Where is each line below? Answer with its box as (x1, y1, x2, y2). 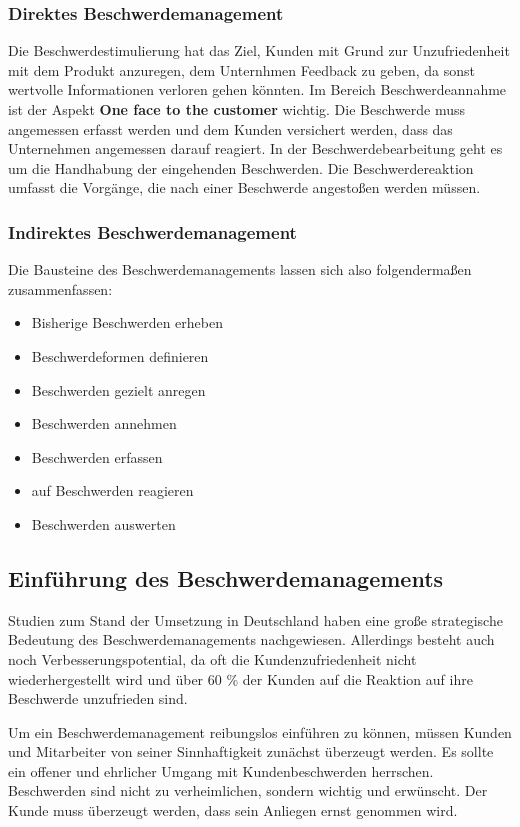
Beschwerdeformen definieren (31, 345, 209, 366)
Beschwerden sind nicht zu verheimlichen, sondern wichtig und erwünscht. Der (8, 780, 488, 801)
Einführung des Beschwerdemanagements (8, 562, 444, 593)
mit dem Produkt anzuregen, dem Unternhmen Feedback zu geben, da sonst (8, 59, 475, 80)
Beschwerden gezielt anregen (31, 379, 206, 400)
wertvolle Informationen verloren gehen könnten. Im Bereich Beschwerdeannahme (8, 79, 507, 100)
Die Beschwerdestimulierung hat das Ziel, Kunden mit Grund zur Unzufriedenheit (8, 40, 510, 61)
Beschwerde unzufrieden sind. (8, 688, 188, 709)
